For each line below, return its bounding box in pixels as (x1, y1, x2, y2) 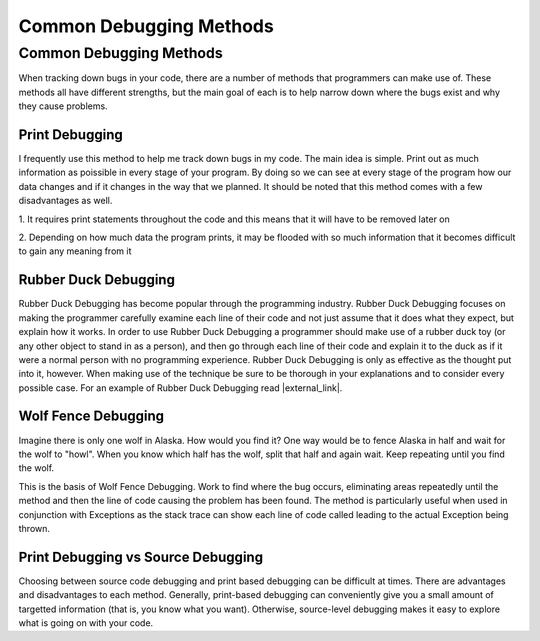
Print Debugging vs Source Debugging (18, 548, 264, 565)
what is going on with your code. (18, 617, 154, 629)
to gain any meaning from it (18, 245, 132, 257)
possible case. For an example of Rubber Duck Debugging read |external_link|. (18, 381, 343, 394)
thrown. (18, 522, 50, 534)
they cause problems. (18, 100, 109, 112)
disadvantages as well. (18, 195, 113, 207)
